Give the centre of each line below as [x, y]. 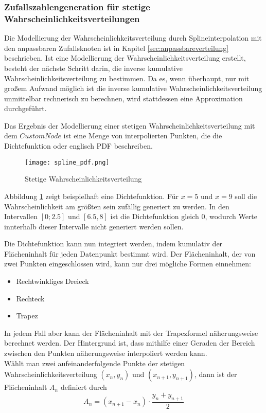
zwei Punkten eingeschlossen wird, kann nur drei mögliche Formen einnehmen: [128, 264]
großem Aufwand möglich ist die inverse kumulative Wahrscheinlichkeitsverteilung [133, 88]
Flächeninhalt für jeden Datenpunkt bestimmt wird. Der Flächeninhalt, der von [130, 253]
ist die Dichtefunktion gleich [155, 216]
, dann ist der [216, 374]
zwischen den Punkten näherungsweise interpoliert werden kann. [106, 353]
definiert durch [84, 387]
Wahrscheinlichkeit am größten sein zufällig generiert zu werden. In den [117, 206]
